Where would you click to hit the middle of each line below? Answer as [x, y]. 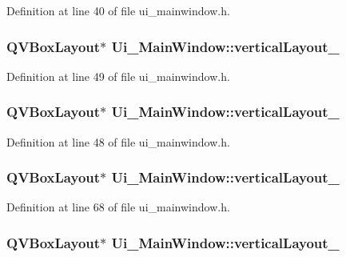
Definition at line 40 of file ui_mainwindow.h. [118, 10]
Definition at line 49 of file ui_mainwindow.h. [118, 76]
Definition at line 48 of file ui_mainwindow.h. [118, 141]
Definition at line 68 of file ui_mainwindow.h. [118, 207]
